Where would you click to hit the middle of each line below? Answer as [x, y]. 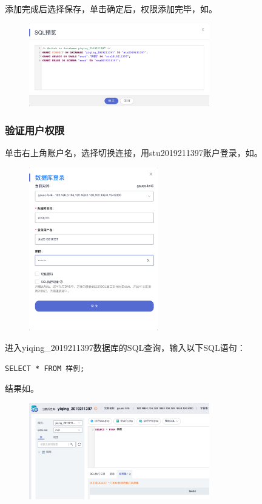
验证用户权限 [35, 130]
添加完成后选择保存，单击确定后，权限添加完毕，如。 [111, 9]
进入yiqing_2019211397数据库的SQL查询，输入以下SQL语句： [125, 348]
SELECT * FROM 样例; [45, 368]
